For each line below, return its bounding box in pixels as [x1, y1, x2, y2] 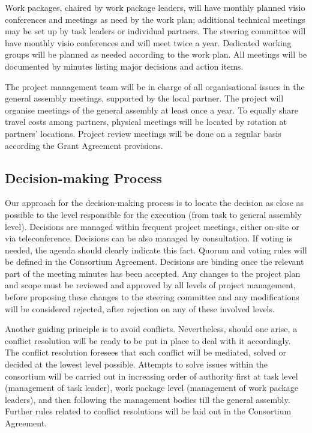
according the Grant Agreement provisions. [5, 139, 163, 151]
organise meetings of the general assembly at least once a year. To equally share [5, 103, 298, 116]
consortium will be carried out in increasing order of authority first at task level [5, 369, 298, 382]
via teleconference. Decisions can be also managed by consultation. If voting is [5, 232, 292, 244]
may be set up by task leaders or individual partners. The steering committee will [5, 25, 306, 37]
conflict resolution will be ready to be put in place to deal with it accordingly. [5, 334, 291, 347]
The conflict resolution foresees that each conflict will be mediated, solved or [5, 346, 286, 359]
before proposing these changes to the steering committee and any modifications [5, 291, 299, 303]
